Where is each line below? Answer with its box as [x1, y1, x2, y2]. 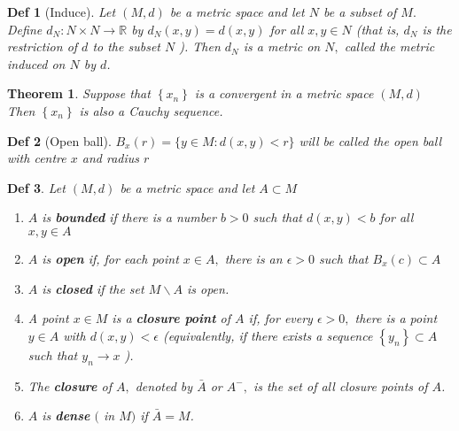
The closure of [27, 376, 112, 395]
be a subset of [323, 3, 397, 20]
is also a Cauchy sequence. [79, 101, 223, 119]
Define [7, 19, 43, 38]
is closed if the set [42, 279, 144, 297]
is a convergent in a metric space [194, 84, 374, 103]
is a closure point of [112, 309, 231, 327]
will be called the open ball [299, 131, 441, 150]
